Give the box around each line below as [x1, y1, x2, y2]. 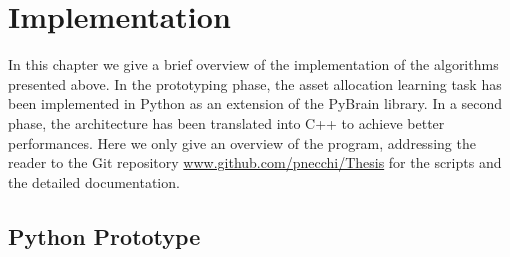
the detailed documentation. [8, 171, 180, 192]
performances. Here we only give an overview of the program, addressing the [8, 132, 476, 153]
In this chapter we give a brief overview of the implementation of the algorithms [8, 54, 499, 75]
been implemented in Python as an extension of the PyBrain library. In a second [8, 93, 503, 114]
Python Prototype [8, 220, 201, 251]
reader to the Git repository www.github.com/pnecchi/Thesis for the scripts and [8, 152, 502, 173]
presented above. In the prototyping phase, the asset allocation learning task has [8, 73, 502, 94]
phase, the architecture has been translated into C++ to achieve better [8, 112, 445, 133]
